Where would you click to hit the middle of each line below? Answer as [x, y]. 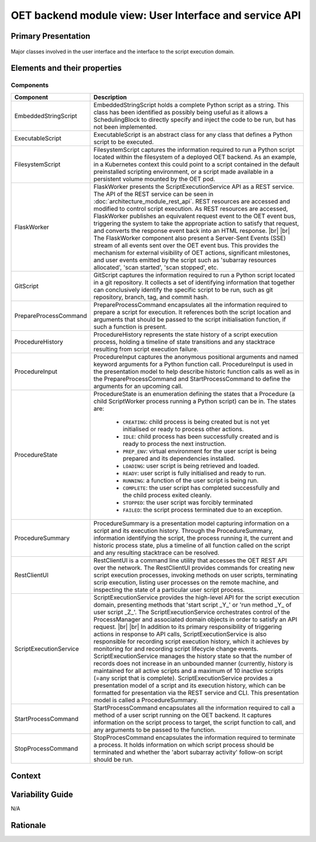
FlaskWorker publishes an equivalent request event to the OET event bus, [195, 216]
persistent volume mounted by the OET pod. [155, 179]
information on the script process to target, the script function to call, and [195, 722]
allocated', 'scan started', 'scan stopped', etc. [156, 267]
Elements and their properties [66, 68]
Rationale [28, 825]
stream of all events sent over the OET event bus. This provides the [186, 245]
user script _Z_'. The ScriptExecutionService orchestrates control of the [192, 612]
